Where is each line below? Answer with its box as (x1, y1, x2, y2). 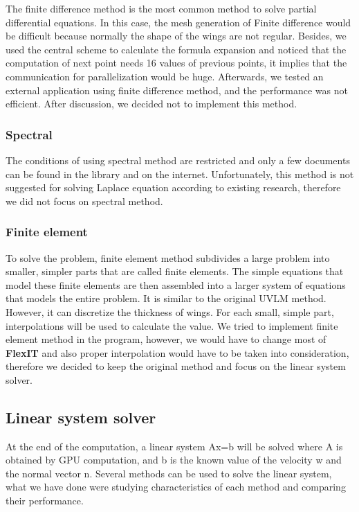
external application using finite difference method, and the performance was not (6, 82, 348, 97)
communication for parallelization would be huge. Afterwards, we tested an (6, 69, 324, 83)
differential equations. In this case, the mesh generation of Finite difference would (6, 15, 351, 29)
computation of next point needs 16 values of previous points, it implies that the (6, 55, 347, 70)
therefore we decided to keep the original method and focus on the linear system (6, 359, 346, 373)
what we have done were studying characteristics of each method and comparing (6, 479, 346, 494)
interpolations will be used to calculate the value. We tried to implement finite (6, 318, 338, 333)
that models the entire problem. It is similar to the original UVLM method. (6, 291, 326, 306)
